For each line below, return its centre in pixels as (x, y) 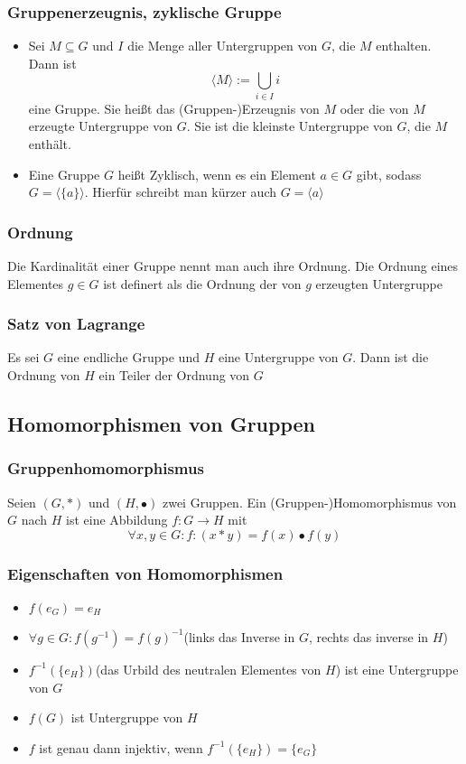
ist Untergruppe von (127, 717)
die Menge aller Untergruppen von (223, 46)
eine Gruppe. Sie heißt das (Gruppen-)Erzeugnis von (174, 108)
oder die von (374, 108)
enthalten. (404, 46)
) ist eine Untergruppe (397, 669)
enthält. (50, 143)
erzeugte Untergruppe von (100, 126)
